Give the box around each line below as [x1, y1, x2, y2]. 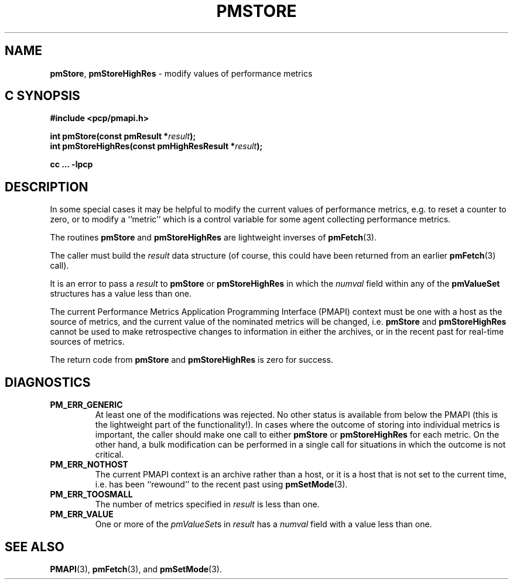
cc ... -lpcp [50, 159, 93, 170]
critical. [95, 449, 124, 460]
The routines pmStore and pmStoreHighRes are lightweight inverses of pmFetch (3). [50, 232, 377, 243]
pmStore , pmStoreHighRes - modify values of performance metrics [50, 68, 313, 78]
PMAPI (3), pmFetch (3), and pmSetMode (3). [50, 564, 222, 574]
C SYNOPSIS [5, 88, 80, 104]
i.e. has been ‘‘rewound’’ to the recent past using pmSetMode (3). [95, 479, 348, 490]
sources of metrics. [50, 336, 125, 347]
